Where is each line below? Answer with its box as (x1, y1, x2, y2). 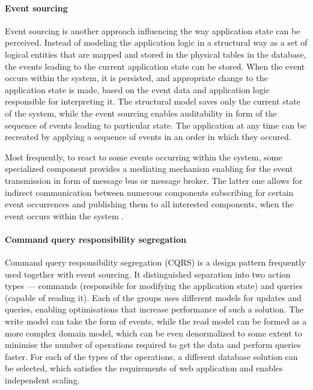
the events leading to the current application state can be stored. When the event (5, 59, 305, 72)
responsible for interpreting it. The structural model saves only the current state (5, 95, 300, 108)
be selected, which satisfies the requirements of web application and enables (5, 362, 283, 374)
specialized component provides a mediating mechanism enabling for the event (5, 162, 293, 175)
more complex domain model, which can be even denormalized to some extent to (5, 326, 302, 339)
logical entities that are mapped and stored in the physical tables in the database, (5, 47, 306, 60)
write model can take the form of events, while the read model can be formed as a (5, 315, 307, 328)
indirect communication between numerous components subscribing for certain (5, 186, 294, 198)
